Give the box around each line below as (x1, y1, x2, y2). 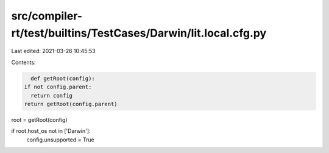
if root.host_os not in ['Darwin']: (11, 127, 91, 135)
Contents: (11, 59, 36, 66)
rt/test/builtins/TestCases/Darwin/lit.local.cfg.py (11, 26, 267, 40)
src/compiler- (11, 9, 82, 23)
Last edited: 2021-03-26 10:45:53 (11, 48, 96, 55)
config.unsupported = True (26, 136, 94, 143)
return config (30, 92, 73, 99)
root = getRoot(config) (11, 116, 68, 123)
